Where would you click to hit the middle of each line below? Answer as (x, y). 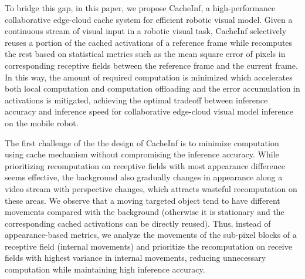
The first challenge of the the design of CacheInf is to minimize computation (142, 142)
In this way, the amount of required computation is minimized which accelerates (149, 77)
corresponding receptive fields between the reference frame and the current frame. (151, 65)
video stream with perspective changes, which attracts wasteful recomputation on (151, 188)
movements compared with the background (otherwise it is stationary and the (145, 212)
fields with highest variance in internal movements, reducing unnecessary (135, 258)
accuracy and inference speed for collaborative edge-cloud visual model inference (149, 111)
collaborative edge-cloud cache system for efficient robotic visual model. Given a (149, 19)
